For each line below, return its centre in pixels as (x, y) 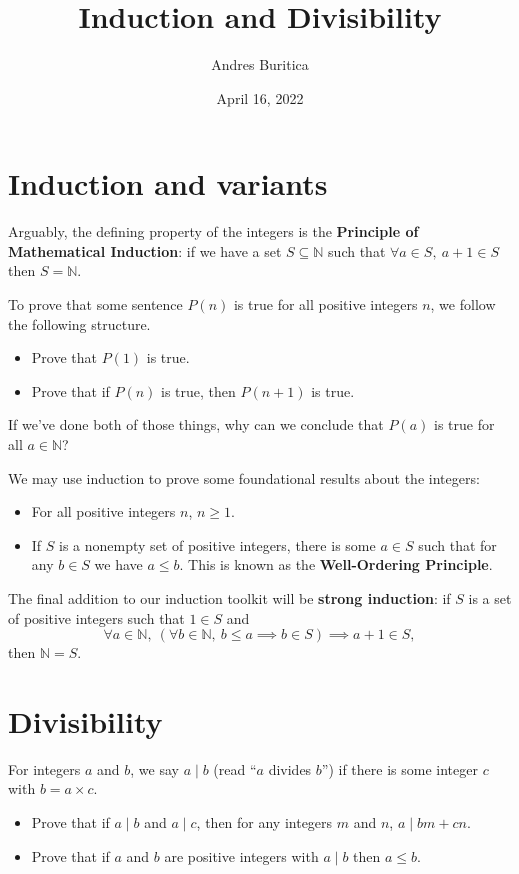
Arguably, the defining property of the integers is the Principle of (213, 231)
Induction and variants (168, 183)
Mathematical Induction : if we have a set (145, 250)
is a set (490, 597)
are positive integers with (241, 855)
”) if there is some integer (399, 768)
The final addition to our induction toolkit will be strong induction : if (229, 597)
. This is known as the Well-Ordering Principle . (336, 564)
